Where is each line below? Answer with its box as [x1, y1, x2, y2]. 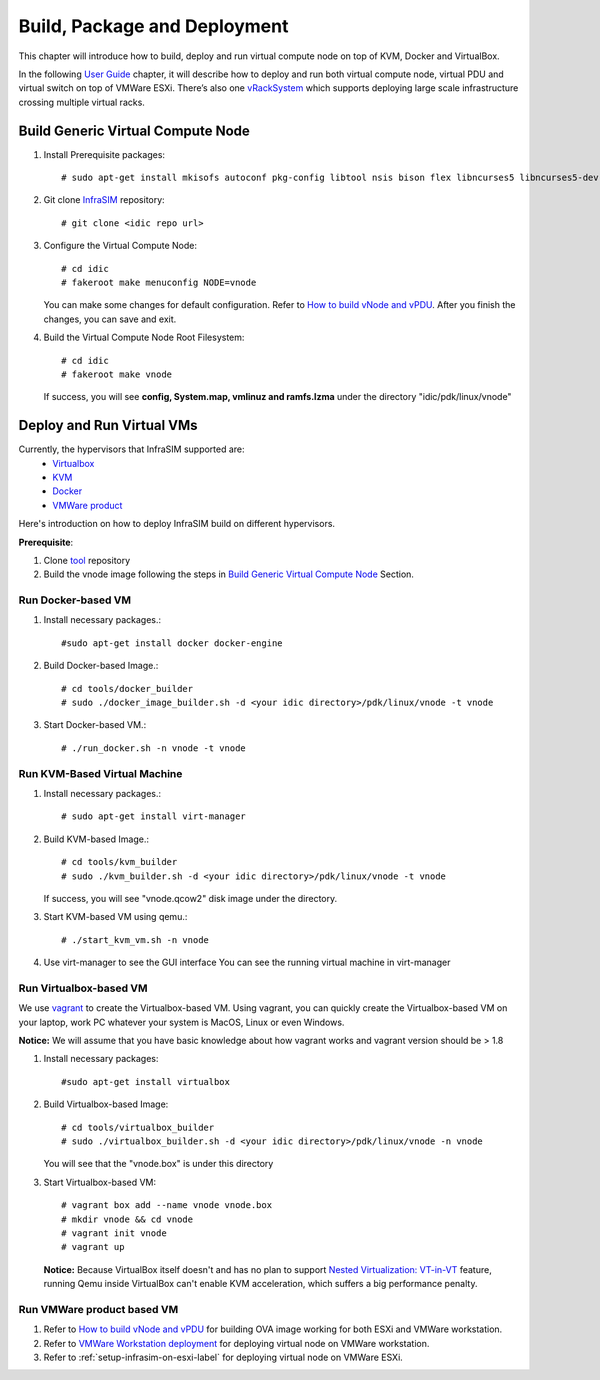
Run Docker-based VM [18, 593, 132, 607]
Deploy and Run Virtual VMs [18, 417, 199, 434]
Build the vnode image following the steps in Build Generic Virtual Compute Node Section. [43, 568, 415, 580]
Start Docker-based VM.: [43, 719, 147, 731]
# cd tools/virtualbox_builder [61, 1121, 215, 1133]
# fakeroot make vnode [61, 368, 173, 380]
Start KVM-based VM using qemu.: [43, 911, 188, 923]
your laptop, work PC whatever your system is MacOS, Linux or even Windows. [18, 1016, 345, 1028]
